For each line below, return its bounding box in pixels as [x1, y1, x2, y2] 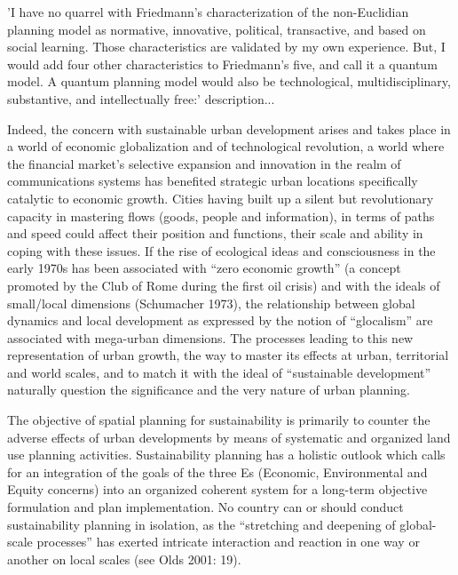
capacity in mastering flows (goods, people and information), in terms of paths [7, 206, 435, 225]
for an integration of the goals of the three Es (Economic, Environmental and [7, 462, 428, 481]
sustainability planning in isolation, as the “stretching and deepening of [7, 515, 396, 533]
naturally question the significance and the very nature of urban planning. [7, 380, 410, 399]
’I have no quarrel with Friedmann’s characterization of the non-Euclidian [7, 3, 409, 20]
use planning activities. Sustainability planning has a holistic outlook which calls [7, 445, 446, 464]
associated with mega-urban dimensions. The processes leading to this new [7, 328, 414, 347]
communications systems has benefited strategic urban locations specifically [7, 172, 418, 190]
